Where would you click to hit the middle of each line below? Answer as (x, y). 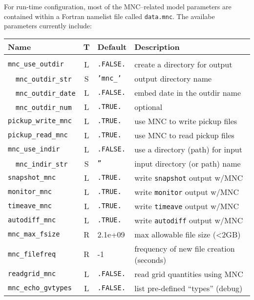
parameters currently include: (48, 26)
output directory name (173, 78)
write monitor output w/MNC (187, 192)
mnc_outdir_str (44, 79)
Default (112, 46)
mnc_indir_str (42, 164)
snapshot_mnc (32, 178)
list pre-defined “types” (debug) (189, 288)
